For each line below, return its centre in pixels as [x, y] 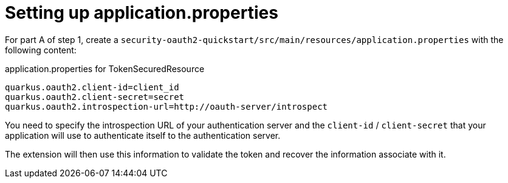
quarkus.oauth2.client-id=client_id [92, 87]
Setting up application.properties [142, 13]
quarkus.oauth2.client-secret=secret [95, 97]
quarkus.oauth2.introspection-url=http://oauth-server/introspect [166, 106]
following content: [41, 50]
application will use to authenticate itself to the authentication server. [143, 135]
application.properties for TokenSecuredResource [105, 68]
